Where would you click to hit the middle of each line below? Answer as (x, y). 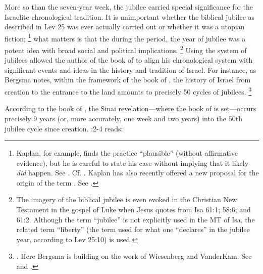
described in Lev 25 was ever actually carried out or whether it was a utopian (125, 27)
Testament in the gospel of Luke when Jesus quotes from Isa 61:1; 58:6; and (134, 210)
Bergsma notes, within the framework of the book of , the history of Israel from (128, 80)
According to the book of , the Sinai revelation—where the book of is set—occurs (130, 108)
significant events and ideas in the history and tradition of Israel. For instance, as (130, 70)
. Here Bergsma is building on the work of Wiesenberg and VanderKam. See (134, 256)
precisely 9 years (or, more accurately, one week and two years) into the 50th (123, 118)
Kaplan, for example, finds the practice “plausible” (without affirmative (127, 153)
